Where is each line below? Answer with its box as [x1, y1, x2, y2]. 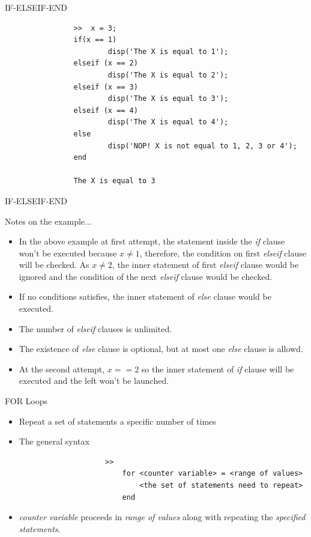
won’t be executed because [19, 246, 117, 259]
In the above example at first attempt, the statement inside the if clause [19, 235, 285, 247]
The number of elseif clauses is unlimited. [19, 322, 172, 335]
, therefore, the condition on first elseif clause [139, 246, 306, 259]
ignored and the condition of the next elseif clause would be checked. [19, 270, 273, 282]
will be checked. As [19, 258, 89, 271]
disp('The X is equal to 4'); [107, 118, 229, 127]
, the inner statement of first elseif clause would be [112, 258, 299, 271]
